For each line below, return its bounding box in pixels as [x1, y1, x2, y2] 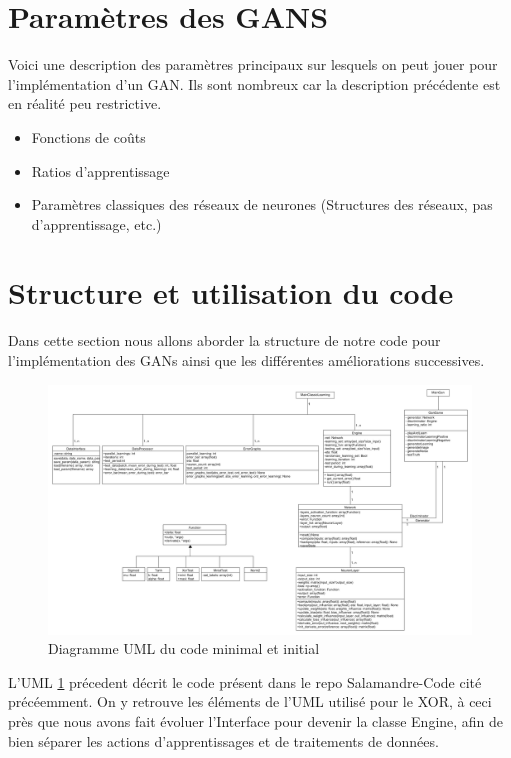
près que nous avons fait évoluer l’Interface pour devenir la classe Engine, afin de [8, 711, 504, 732]
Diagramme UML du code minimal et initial [48, 638, 320, 659]
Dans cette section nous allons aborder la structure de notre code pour [8, 330, 441, 351]
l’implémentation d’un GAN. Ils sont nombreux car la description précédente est [8, 73, 501, 94]
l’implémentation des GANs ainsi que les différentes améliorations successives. [8, 350, 485, 370]
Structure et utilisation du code [8, 272, 454, 313]
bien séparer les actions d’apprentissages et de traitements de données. [8, 730, 439, 751]
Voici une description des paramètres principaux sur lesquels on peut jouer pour [8, 54, 498, 75]
